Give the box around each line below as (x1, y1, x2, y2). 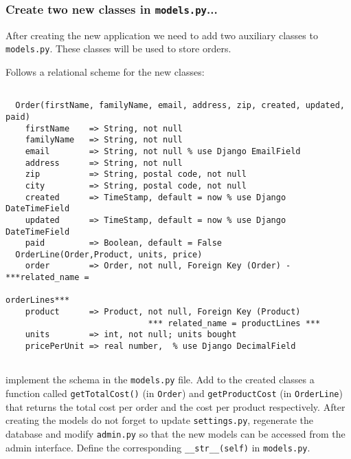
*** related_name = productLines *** (148, 318, 321, 328)
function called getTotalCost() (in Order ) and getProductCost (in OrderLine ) (5, 386, 343, 401)
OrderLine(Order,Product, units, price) (15, 249, 203, 259)
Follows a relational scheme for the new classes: (5, 65, 205, 79)
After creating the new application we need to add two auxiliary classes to (5, 28, 318, 42)
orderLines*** (5, 295, 70, 306)
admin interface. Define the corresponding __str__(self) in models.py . (5, 440, 310, 454)
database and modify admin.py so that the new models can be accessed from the (5, 426, 346, 440)
